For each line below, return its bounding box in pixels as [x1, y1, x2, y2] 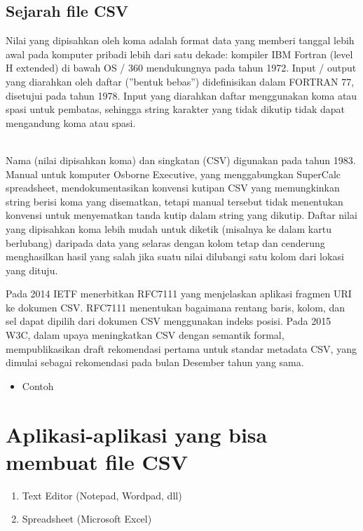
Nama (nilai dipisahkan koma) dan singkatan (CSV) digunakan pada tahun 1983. [6, 152, 356, 167]
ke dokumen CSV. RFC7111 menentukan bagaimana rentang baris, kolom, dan [6, 300, 345, 314]
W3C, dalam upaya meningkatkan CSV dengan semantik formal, [6, 328, 285, 342]
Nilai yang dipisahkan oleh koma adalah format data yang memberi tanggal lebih [6, 33, 355, 48]
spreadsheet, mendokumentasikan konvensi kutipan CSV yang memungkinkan [6, 180, 340, 195]
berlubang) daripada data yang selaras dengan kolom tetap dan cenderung [6, 235, 325, 250]
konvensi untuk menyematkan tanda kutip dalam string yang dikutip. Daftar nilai [6, 208, 357, 222]
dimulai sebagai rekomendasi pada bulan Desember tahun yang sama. [6, 355, 304, 370]
